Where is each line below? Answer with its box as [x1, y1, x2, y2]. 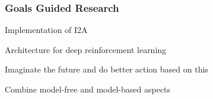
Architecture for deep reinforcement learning [5, 43, 167, 55]
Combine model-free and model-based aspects [5, 83, 171, 95]
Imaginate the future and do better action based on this [5, 63, 208, 75]
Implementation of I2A [5, 24, 88, 36]
